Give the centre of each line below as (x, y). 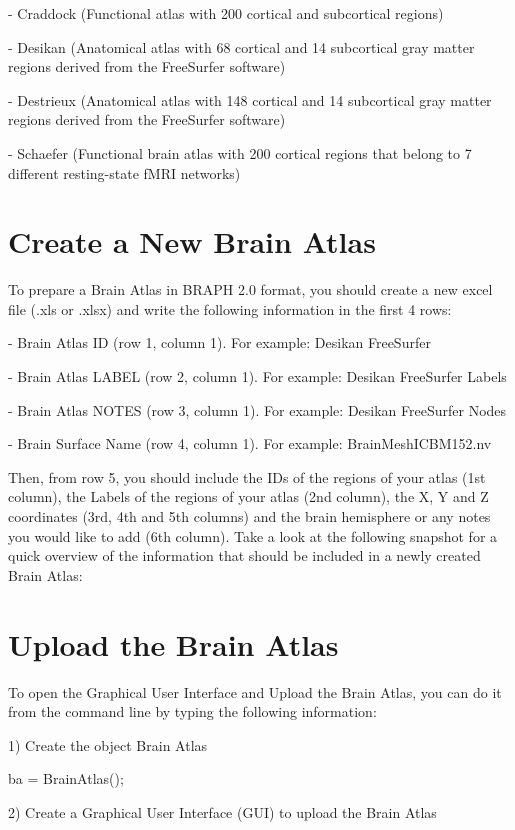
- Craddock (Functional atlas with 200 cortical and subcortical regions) (226, 13)
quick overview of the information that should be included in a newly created (244, 555)
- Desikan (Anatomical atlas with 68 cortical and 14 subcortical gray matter (241, 46)
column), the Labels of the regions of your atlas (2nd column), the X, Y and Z (248, 496)
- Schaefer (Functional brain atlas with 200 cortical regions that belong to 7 (240, 152)
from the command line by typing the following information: (192, 711)
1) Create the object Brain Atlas (108, 744)
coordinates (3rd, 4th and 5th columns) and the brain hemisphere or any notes (249, 516)
